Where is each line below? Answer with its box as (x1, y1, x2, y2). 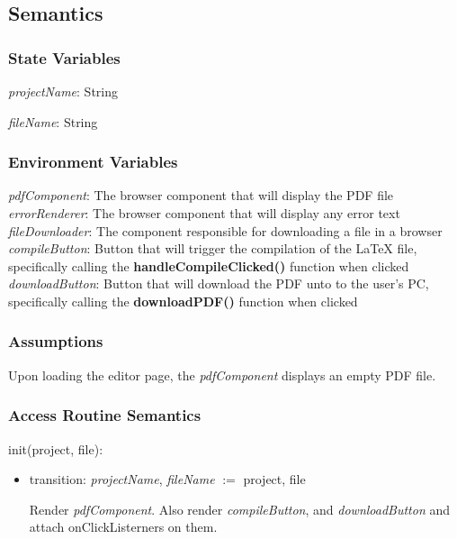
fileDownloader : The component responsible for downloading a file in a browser (8, 221, 443, 240)
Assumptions (8, 330, 103, 352)
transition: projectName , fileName (29, 470, 215, 489)
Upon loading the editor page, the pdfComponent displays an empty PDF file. (8, 365, 436, 384)
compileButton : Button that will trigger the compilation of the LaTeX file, (8, 239, 417, 258)
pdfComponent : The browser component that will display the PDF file (8, 186, 394, 205)
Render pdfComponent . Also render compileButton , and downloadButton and (29, 499, 451, 518)
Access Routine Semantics (8, 404, 202, 426)
